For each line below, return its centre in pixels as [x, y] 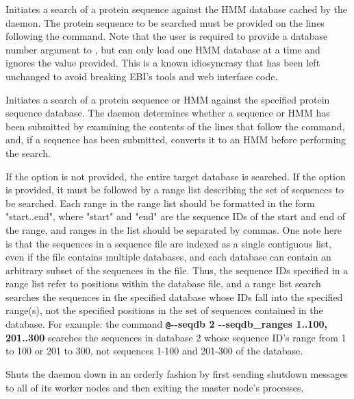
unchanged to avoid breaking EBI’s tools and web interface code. [142, 76]
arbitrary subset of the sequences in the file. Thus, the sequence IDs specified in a [177, 270]
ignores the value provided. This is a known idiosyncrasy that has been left [163, 63]
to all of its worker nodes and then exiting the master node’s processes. [155, 387]
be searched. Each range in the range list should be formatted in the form [160, 203]
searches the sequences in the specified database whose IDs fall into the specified [174, 297]
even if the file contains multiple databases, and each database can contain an [168, 257]
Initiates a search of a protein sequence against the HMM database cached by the [176, 9]
